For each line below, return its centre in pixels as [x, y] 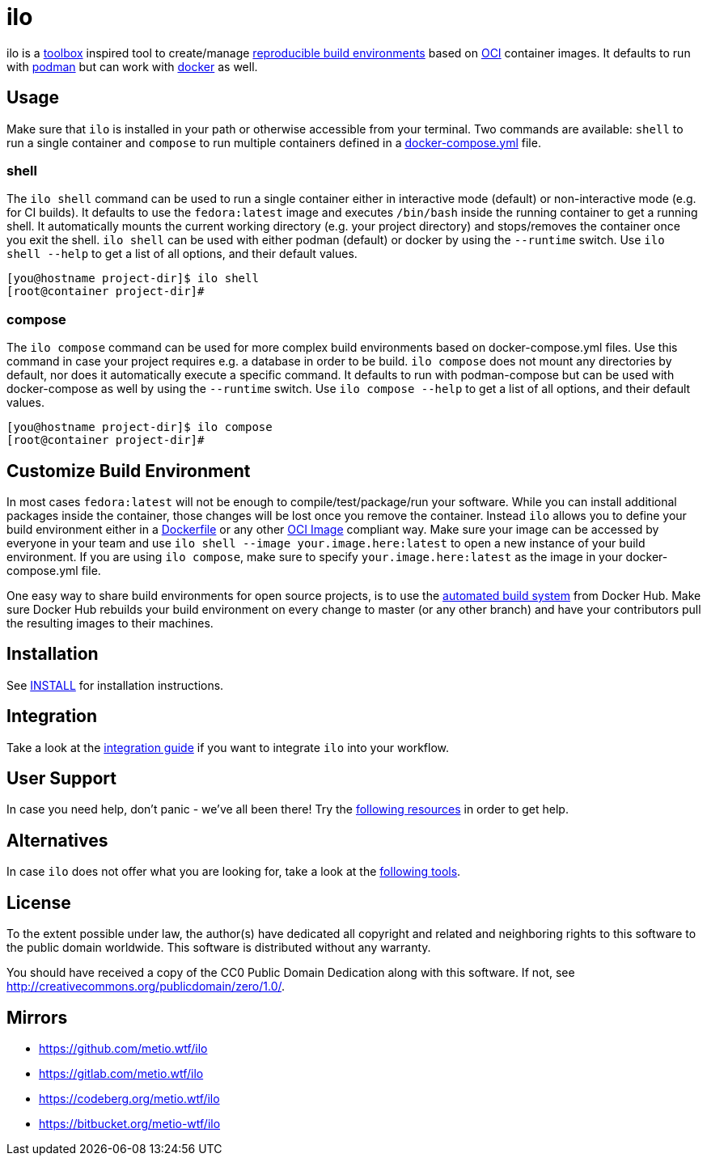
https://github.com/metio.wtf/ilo [123, 1048]
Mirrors [37, 1017]
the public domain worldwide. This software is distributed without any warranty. [219, 948]
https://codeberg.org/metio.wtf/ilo [129, 1099]
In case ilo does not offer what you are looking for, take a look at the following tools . [234, 872]
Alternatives [57, 840]
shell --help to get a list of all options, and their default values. [182, 254]
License [39, 902]
